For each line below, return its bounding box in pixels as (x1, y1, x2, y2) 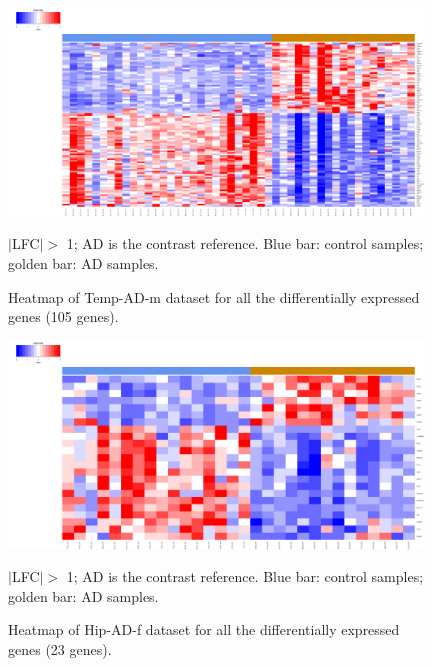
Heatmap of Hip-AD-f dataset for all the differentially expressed (8, 619, 400, 640)
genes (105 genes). (8, 306, 119, 327)
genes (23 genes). (8, 639, 112, 660)
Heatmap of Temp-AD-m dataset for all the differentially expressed (8, 286, 420, 307)
